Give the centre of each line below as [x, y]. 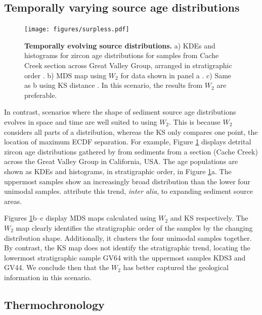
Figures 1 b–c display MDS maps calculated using [80, 218]
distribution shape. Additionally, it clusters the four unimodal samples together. [128, 238]
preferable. [41, 95]
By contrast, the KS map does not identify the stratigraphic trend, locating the [127, 248]
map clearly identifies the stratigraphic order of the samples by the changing [134, 227]
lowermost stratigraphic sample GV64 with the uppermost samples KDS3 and [125, 257]
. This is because [195, 122]
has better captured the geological [176, 267]
